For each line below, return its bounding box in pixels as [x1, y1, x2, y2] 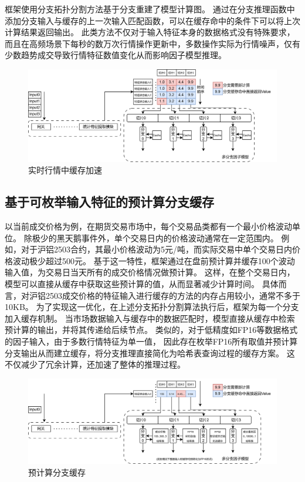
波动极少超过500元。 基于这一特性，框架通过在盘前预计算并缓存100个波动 [12, 254, 295, 267]
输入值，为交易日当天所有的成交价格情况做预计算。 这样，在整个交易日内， [5, 266, 295, 278]
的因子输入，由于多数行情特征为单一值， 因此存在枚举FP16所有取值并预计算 [5, 335, 298, 348]
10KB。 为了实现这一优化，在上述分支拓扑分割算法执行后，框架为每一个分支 [5, 301, 299, 313]
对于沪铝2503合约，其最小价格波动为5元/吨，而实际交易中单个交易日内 [21, 243, 292, 255]
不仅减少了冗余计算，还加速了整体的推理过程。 [5, 358, 185, 370]
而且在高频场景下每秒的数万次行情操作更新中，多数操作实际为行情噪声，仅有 [5, 37, 300, 49]
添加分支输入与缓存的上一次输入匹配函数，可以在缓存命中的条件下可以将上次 [5, 14, 300, 26]
